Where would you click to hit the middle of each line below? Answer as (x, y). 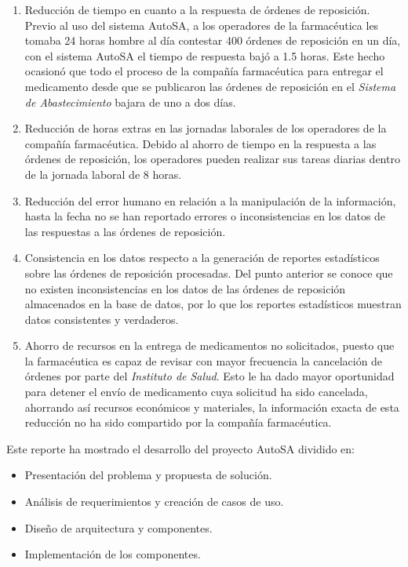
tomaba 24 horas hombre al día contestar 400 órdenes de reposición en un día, (213, 40)
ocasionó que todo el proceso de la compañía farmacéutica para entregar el (204, 71)
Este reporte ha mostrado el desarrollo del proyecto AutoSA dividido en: (181, 448)
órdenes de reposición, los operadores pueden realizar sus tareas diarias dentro (212, 159)
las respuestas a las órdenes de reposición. (125, 231)
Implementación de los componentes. (113, 554)
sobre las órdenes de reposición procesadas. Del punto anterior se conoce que (209, 273)
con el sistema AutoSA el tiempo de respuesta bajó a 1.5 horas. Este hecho (205, 55)
